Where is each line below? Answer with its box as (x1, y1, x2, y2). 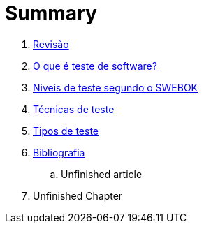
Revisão (33, 38, 69, 50)
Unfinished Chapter (33, 189, 123, 202)
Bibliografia (33, 146, 85, 158)
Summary (5, 1, 97, 25)
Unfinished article (61, 168, 143, 180)
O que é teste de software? (33, 59, 157, 72)
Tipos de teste (33, 124, 99, 137)
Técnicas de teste (33, 103, 115, 115)
